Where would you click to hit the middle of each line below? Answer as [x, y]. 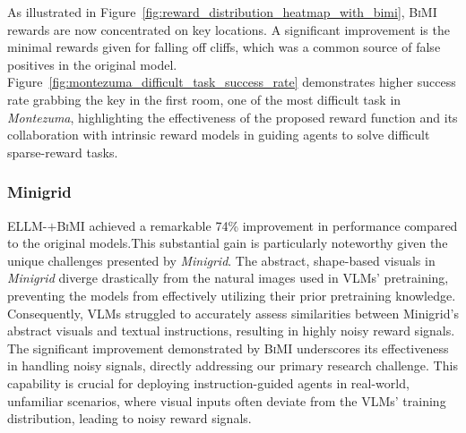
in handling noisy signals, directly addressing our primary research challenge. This [233, 365]
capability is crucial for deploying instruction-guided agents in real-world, [208, 382]
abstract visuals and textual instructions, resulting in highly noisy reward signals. [231, 331]
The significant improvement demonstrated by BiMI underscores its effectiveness [228, 348]
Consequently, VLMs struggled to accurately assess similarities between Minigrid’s [233, 313]
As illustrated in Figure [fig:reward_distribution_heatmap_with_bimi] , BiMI [222, 12]
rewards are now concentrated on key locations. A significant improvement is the [229, 29]
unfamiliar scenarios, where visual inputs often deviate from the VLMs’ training [227, 400]
